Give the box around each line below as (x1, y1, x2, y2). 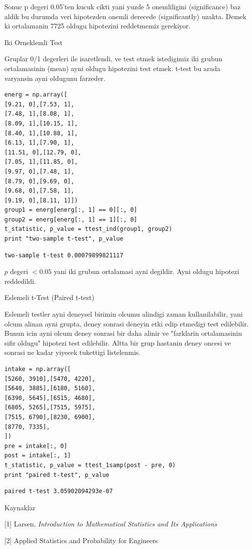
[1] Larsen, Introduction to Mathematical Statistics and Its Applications (4, 519, 217, 529)
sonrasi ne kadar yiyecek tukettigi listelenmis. (4, 347, 141, 357)
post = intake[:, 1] (4, 452, 71, 459)
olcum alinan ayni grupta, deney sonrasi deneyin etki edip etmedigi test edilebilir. (4, 318, 249, 328)
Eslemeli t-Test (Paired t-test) (4, 292, 95, 302)
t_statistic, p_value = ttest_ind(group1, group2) (4, 225, 172, 233)
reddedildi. (4, 275, 36, 286)
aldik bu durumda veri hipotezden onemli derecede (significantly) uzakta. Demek (4, 11, 247, 21)
